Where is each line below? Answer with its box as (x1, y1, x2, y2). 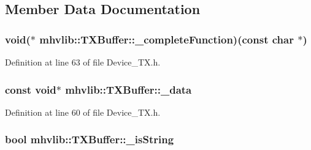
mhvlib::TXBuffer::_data (65, 81, 192, 97)
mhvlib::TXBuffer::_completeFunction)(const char (39, 31, 294, 47)
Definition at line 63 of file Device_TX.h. (5, 56, 161, 68)
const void (5, 81, 56, 97)
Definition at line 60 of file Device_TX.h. (5, 105, 161, 118)
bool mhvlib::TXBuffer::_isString (5, 132, 174, 147)
